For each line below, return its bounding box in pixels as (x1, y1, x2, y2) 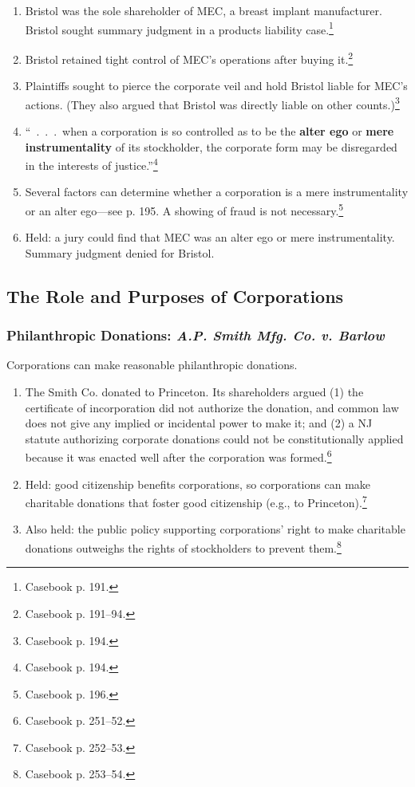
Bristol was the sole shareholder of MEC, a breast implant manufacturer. (25, 2, 382, 18)
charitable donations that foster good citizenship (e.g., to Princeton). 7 (25, 492, 367, 510)
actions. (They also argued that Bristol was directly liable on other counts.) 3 (25, 93, 400, 112)
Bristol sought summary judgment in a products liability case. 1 (25, 18, 334, 37)
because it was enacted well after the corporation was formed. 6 (25, 447, 332, 466)
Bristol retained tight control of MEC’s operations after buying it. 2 (25, 48, 354, 67)
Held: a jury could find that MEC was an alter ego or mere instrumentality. (25, 229, 395, 246)
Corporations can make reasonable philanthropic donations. (6, 356, 298, 373)
